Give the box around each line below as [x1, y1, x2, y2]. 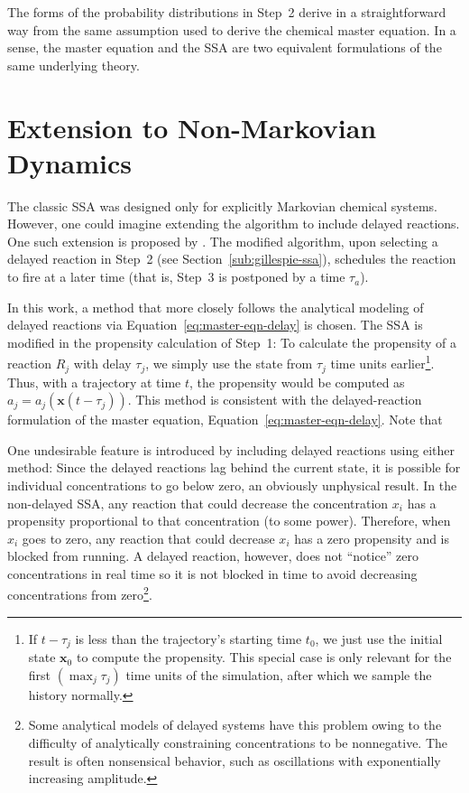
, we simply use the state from [145, 354, 313, 373]
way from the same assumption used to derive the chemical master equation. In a [7, 20, 456, 39]
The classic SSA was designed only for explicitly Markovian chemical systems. [7, 196, 437, 215]
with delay [73, 354, 132, 373]
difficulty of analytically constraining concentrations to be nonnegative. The [28, 732, 448, 751]
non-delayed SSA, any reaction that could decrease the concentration [7, 493, 389, 512]
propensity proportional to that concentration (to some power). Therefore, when [7, 511, 451, 530]
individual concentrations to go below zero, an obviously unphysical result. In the [7, 475, 457, 494]
